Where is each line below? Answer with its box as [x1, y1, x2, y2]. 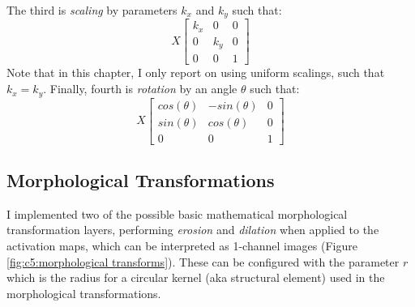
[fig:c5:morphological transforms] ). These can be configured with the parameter [6, 253, 400, 270]
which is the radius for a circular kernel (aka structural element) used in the [6, 269, 385, 286]
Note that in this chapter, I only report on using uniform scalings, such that [6, 64, 385, 81]
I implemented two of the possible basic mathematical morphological [6, 205, 348, 222]
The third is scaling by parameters [6, 2, 178, 18]
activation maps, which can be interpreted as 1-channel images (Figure [6, 237, 357, 254]
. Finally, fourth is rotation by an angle [43, 80, 237, 97]
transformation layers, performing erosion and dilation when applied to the [6, 221, 379, 238]
